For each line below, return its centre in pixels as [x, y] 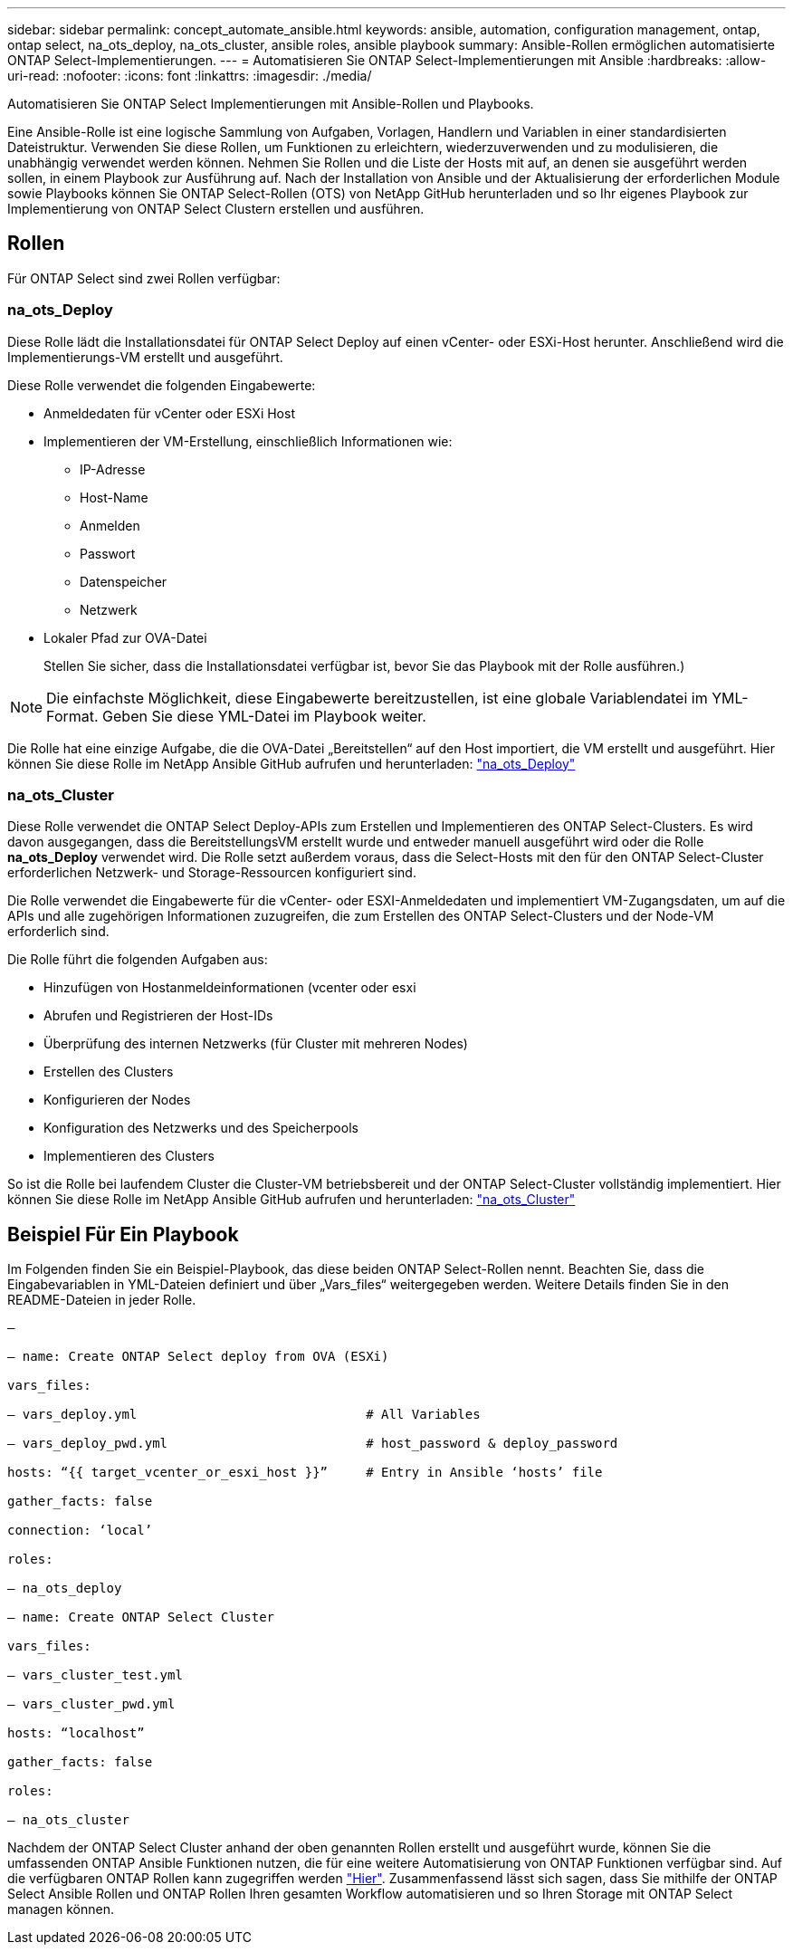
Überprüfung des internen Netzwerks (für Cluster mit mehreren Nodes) [256, 1044]
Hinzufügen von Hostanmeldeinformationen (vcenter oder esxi [230, 988]
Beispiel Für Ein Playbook [123, 1234]
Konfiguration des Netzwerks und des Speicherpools [201, 1128]
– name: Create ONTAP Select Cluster [141, 1617]
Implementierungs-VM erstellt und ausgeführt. [145, 357]
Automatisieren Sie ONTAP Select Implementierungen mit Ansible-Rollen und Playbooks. [271, 104]
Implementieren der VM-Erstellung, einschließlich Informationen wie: [248, 441]
